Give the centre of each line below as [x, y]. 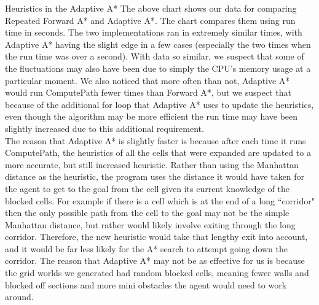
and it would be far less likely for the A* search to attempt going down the [146, 248]
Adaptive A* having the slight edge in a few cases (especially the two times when [158, 44]
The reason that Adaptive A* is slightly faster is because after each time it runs [156, 140]
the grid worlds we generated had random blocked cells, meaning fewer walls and [157, 273]
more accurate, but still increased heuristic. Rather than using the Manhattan [152, 164]
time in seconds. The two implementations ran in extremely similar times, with [154, 32]
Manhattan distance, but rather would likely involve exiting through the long [150, 224]
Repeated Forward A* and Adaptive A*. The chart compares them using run [150, 20]
